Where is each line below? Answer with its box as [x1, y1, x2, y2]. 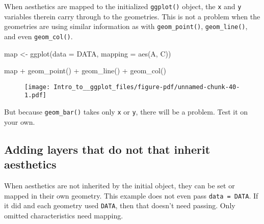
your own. [4, 116, 35, 127]
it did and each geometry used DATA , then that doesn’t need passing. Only [4, 200, 235, 211]
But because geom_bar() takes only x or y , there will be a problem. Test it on [4, 106, 248, 117]
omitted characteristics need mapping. [4, 210, 123, 220]
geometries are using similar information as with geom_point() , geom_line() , [4, 21, 248, 32]
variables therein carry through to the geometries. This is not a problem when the [4, 11, 260, 21]
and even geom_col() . [4, 31, 73, 41]
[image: [24, 83, 50, 91]
